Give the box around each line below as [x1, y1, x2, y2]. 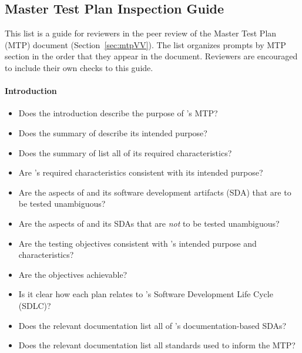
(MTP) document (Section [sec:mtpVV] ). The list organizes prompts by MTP [5, 38, 286, 51]
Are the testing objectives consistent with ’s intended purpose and [18, 237, 257, 249]
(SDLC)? [18, 299, 51, 311]
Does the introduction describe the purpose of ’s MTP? [18, 107, 218, 119]
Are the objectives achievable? [18, 268, 127, 280]
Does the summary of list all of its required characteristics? [18, 146, 232, 159]
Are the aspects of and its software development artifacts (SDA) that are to [18, 186, 291, 198]
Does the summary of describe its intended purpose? [18, 126, 207, 139]
